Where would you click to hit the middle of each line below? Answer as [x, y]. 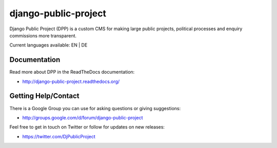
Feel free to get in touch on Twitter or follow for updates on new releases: [87, 127]
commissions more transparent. [43, 35]
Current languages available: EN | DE [48, 45]
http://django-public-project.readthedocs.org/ [71, 81]
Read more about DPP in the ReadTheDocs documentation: [72, 72]
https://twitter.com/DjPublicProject [59, 136]
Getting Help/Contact [44, 96]
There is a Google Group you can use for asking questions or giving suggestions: [95, 108]
